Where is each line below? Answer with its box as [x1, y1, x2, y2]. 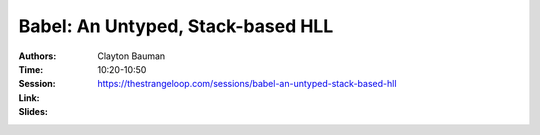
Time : [18, 63, 44, 75]
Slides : [18, 106, 49, 118]
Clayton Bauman [97, 50, 166, 62]
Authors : [18, 50, 57, 62]
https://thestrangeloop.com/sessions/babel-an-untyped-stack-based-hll [97, 78, 397, 90]
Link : [18, 91, 40, 104]
